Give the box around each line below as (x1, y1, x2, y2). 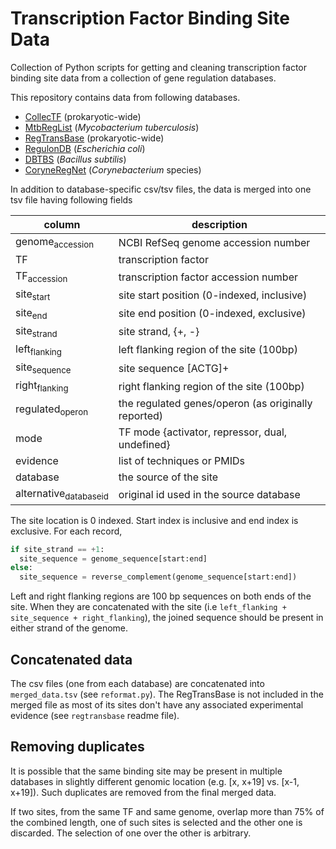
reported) (118, 409, 164, 423)
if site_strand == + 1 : (10, 544, 105, 554)
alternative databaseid (15, 487, 109, 502)
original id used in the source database (118, 488, 301, 502)
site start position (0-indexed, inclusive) (118, 288, 308, 302)
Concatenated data (10, 651, 133, 668)
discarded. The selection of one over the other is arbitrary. (10, 827, 252, 839)
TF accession (15, 269, 68, 285)
